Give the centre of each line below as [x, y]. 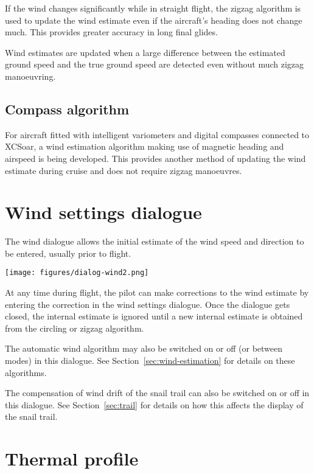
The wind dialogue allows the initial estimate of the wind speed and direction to [155, 241]
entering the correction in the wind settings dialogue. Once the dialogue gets [148, 304]
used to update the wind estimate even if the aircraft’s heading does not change [154, 20]
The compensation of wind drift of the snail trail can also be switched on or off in [157, 393]
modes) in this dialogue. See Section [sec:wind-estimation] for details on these [150, 361]
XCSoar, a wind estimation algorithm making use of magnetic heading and [145, 146]
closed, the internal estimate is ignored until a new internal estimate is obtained [154, 316]
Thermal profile [72, 458]
